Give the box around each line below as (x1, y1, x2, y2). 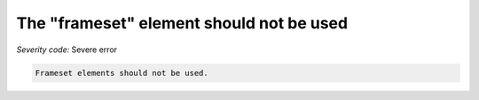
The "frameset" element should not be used (16, 13, 349, 33)
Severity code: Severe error (16, 44, 118, 55)
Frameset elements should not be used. (35, 67, 208, 78)
